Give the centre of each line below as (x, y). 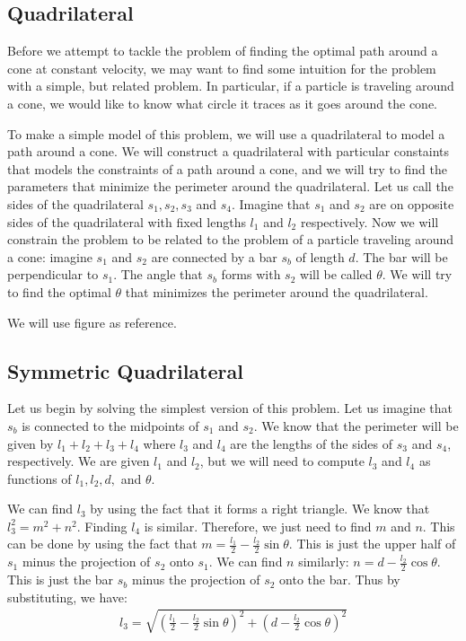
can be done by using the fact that (102, 544)
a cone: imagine (50, 256)
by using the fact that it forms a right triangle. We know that (260, 509)
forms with (251, 274)
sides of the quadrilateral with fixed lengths (127, 221)
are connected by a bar (214, 256)
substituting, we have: (67, 597)
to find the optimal (59, 291)
